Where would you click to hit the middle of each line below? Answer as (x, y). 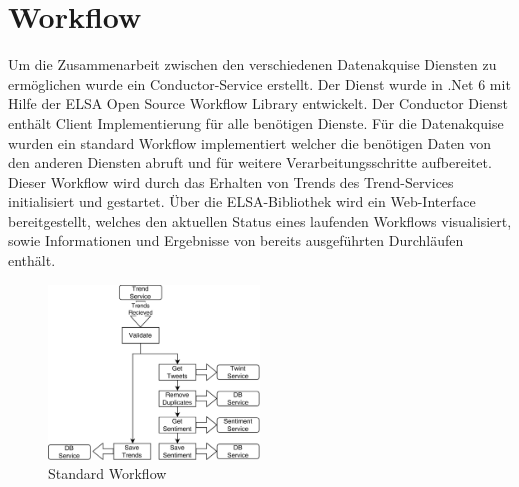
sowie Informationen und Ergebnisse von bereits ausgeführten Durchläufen (236, 240)
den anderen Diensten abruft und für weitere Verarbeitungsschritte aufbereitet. (250, 162)
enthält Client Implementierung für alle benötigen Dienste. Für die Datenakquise (256, 122)
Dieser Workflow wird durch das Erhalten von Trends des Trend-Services (231, 181)
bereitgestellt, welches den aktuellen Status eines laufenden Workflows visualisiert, (260, 220)
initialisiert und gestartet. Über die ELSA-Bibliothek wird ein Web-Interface (242, 201)
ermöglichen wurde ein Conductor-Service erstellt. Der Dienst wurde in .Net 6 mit (259, 83)
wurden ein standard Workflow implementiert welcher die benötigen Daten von (250, 142)
